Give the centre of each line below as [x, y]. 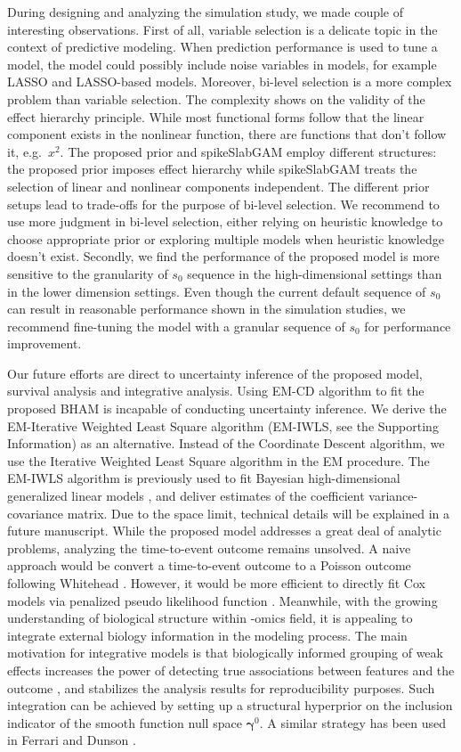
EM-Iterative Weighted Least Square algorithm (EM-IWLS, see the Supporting [223, 425]
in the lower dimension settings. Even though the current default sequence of [217, 291]
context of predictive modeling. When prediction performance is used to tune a [222, 47]
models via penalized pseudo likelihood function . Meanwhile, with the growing [222, 600]
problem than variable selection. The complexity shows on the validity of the [216, 98]
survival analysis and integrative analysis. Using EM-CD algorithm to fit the [216, 391]
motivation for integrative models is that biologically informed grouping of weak [225, 653]
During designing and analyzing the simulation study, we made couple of [206, 12]
